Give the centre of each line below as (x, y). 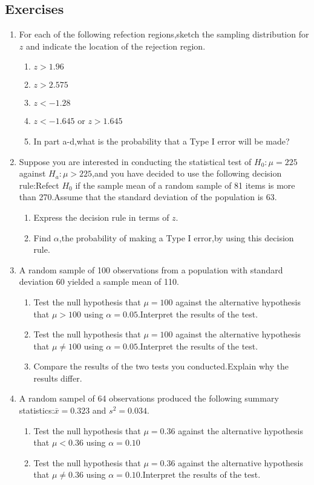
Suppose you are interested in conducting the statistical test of (135, 161)
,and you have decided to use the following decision (187, 173)
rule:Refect (39, 185)
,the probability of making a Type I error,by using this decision (176, 237)
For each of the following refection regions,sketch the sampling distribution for (164, 34)
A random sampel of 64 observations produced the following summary (149, 398)
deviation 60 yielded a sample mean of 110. (99, 282)
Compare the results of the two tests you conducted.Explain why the (161, 366)
